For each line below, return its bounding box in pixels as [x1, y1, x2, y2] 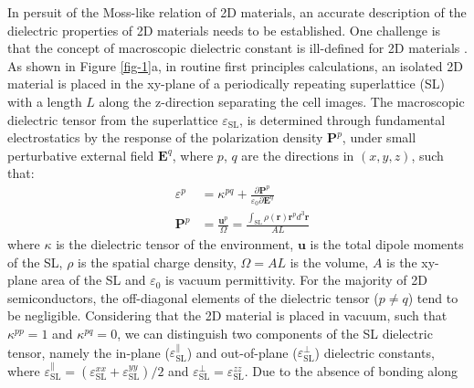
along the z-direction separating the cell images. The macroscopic [99, 91, 465, 110]
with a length [7, 91, 82, 110]
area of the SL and [41, 270, 146, 289]
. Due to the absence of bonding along [244, 361, 458, 380]
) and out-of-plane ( [186, 342, 298, 362]
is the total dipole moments [310, 235, 464, 254]
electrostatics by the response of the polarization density [7, 128, 323, 147]
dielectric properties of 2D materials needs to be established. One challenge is [7, 20, 441, 39]
